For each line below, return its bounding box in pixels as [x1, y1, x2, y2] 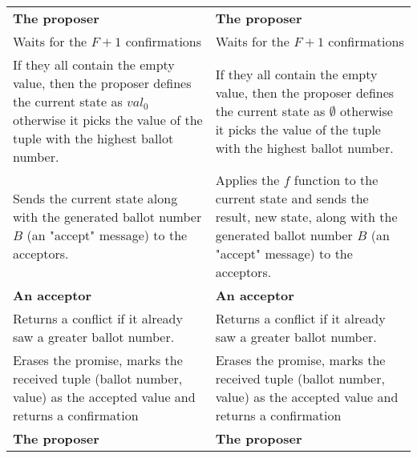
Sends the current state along [13, 189, 178, 207]
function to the [294, 171, 379, 189]
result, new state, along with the [215, 207, 398, 226]
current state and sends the [215, 189, 369, 207]
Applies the [215, 171, 280, 189]
